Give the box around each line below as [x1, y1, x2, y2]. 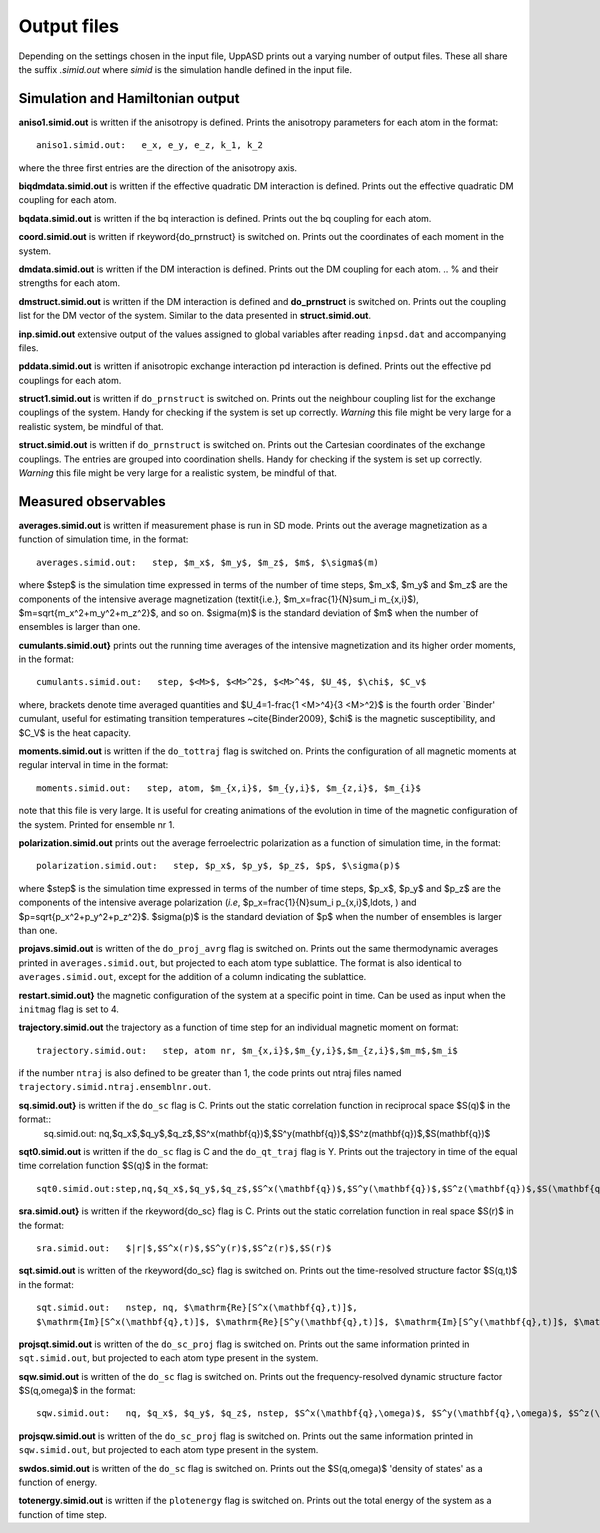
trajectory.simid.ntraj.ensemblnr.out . [18, 1081, 212, 1093]
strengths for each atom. [18, 277, 120, 289]
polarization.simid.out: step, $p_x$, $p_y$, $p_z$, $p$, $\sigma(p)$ [36, 860, 400, 872]
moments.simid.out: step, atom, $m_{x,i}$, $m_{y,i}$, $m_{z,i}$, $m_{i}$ [36, 782, 422, 794]
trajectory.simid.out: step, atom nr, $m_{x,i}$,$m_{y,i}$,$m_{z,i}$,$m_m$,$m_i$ [36, 1045, 459, 1056]
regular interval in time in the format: [18, 759, 169, 771]
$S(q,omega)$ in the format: [18, 1385, 136, 1397]
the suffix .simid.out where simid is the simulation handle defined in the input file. [18, 63, 353, 75]
